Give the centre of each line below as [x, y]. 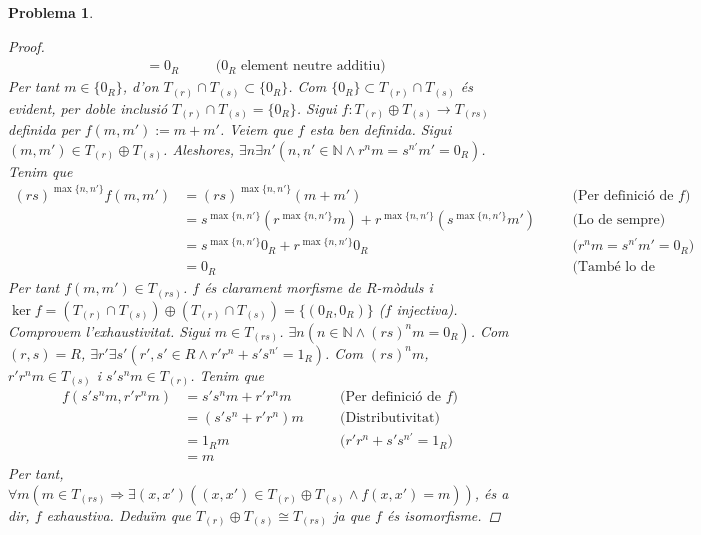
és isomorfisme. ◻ [443, 514]
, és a [491, 492]
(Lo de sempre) [619, 219]
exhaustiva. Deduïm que [119, 514]
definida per [44, 129]
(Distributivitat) [390, 418]
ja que [352, 514]
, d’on [140, 86]
